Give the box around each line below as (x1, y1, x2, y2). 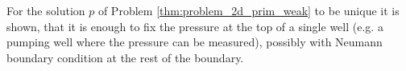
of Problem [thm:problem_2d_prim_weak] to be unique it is (97, 2, 400, 18)
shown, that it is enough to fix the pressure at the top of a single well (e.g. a (6, 18, 383, 34)
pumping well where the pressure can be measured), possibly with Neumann (6, 34, 383, 50)
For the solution (6, 2, 85, 18)
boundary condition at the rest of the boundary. (6, 49, 244, 65)
